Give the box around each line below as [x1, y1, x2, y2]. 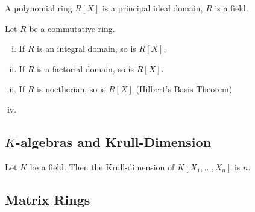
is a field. [215, 2, 248, 14]
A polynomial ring [5, 2, 72, 14]
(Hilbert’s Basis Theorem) [136, 83, 233, 95]
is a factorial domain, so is [37, 62, 134, 75]
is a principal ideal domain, [102, 2, 203, 14]
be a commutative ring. [29, 22, 115, 34]
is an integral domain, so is [37, 42, 136, 55]
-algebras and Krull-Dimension [15, 132, 212, 151]
